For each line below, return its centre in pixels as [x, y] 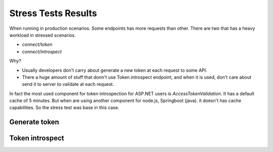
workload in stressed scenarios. [42, 35]
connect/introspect [42, 52]
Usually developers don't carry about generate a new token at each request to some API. [115, 70]
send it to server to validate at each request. [68, 84]
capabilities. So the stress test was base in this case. [64, 108]
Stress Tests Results [53, 13]
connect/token [37, 44]
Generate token [34, 122]
